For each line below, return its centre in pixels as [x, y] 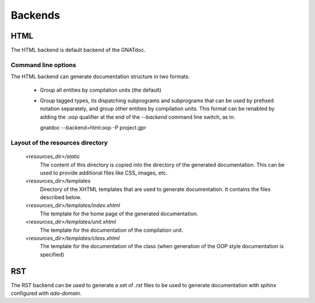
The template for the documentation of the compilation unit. [112, 230]
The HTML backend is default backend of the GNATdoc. [78, 50]
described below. [61, 197]
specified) [52, 255]
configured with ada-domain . [46, 293]
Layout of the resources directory [59, 142]
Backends [36, 15]
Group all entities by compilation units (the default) [101, 90]
